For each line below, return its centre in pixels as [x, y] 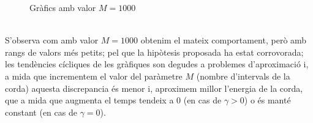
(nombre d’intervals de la [243, 76]
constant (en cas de [41, 112]
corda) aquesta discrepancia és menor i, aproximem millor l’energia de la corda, [154, 88]
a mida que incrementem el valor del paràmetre [94, 76]
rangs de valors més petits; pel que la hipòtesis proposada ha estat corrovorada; [154, 52]
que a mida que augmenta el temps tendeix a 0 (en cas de [113, 100]
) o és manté [267, 100]
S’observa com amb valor [52, 40]
